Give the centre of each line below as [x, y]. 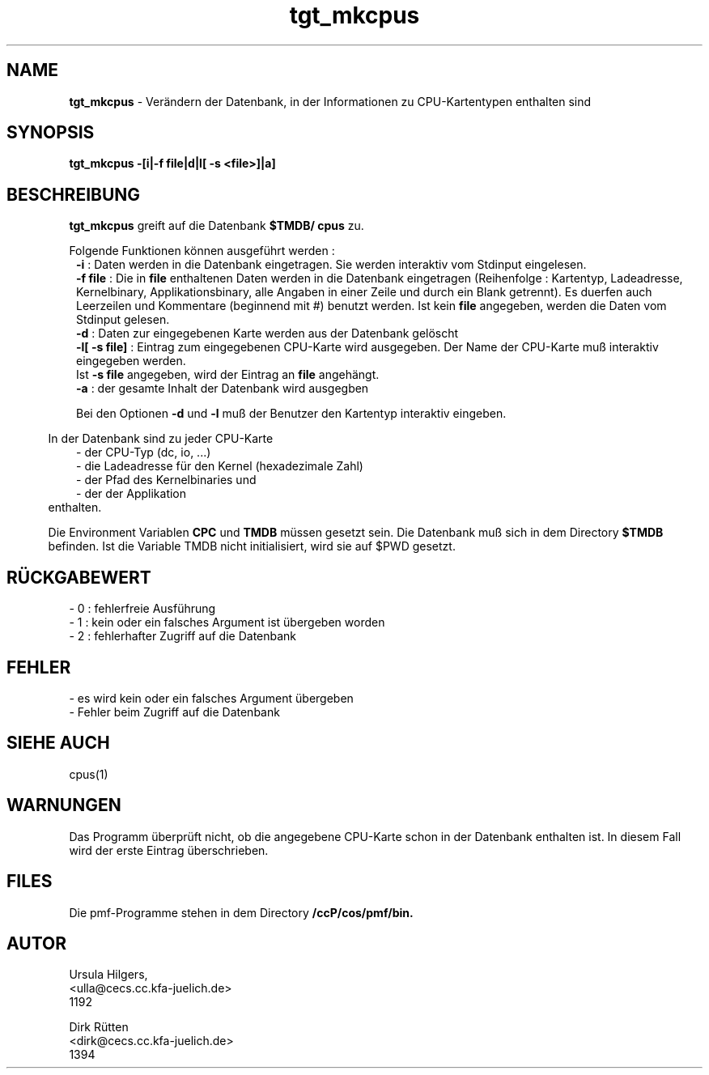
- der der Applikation [132, 494]
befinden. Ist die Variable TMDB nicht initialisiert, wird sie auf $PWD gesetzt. [252, 546]
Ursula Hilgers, [108, 975]
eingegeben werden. [131, 361]
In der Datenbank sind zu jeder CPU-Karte [161, 439]
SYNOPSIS [51, 133]
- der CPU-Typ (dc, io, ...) [144, 453]
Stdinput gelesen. [123, 320]
